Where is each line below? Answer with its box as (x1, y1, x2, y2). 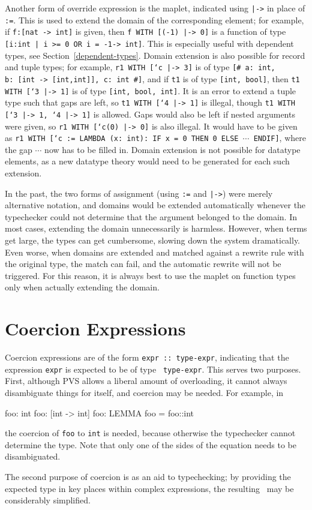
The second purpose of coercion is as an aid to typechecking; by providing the (5, 470, 291, 483)
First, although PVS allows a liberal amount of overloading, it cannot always (5, 374, 287, 387)
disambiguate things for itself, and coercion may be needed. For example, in (5, 386, 284, 399)
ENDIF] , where (253, 131, 306, 144)
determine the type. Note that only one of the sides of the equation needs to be (5, 438, 296, 451)
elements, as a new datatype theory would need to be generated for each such (5, 155, 290, 167)
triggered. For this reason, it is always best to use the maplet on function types (5, 269, 296, 281)
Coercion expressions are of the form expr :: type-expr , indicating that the (5, 351, 289, 364)
